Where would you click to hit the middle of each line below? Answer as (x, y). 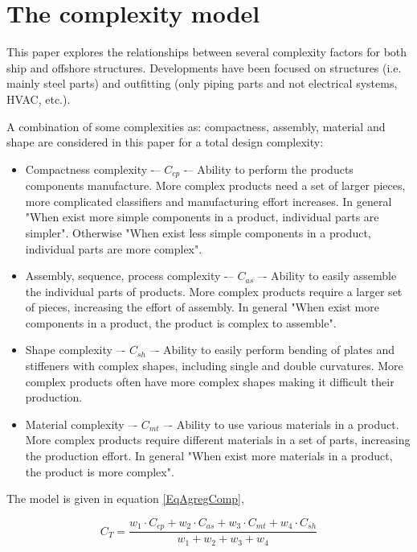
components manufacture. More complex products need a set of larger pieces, (215, 185)
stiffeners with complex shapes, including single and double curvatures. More (214, 366)
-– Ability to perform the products (268, 169)
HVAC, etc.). (39, 99)
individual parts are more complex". (114, 248)
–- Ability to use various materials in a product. (281, 424)
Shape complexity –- (76, 350)
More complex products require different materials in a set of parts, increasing (218, 440)
